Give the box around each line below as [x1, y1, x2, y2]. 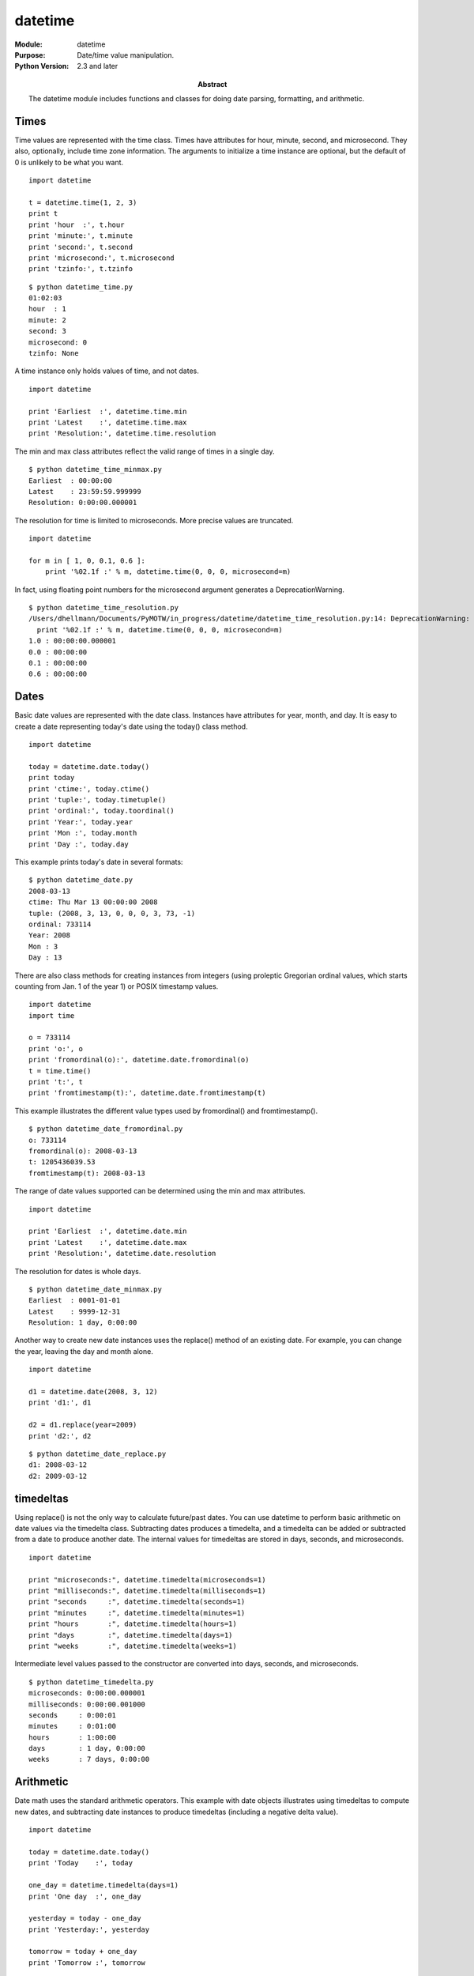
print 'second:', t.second [28, 242, 134, 251]
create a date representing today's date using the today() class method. [14, 722, 248, 731]
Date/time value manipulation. [77, 50, 174, 59]
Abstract [197, 79, 228, 89]
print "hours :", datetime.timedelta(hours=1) [28, 1620, 237, 1628]
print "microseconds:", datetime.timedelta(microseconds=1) [28, 1575, 266, 1584]
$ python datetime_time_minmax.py [28, 465, 162, 474]
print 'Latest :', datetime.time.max [28, 418, 187, 427]
